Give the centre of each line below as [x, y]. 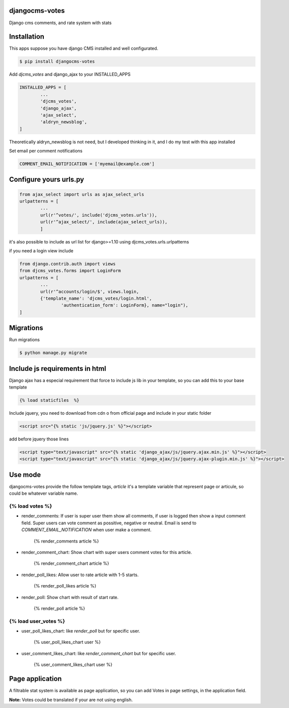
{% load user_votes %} [37, 621]
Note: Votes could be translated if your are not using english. [71, 700]
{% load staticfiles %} [49, 400]
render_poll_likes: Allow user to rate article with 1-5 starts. [80, 575]
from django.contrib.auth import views [67, 264]
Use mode [25, 475]
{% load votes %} [31, 506]
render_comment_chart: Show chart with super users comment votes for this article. [107, 552]
